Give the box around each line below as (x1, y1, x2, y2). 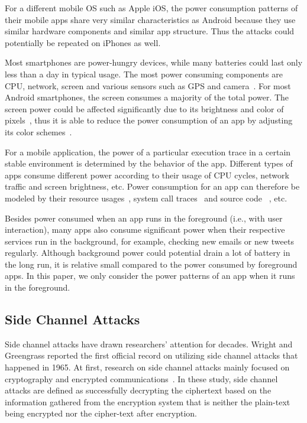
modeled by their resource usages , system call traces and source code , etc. (5, 191, 287, 204)
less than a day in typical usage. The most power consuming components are (5, 67, 283, 80)
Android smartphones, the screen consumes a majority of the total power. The (5, 91, 289, 103)
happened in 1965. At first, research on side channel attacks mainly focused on (5, 361, 290, 373)
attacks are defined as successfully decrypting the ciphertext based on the (5, 384, 272, 396)
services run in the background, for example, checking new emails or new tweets (5, 235, 294, 247)
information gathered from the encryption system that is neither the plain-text (5, 395, 290, 408)
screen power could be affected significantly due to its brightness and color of (5, 102, 284, 115)
